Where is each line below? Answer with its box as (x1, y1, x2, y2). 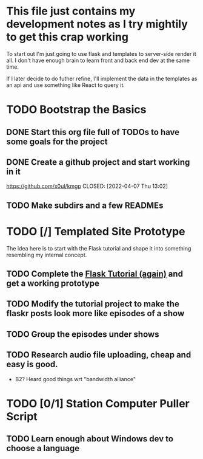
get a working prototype (6, 278, 100, 289)
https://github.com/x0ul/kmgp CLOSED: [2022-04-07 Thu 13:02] (6, 182, 168, 190)
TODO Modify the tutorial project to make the (6, 299, 180, 309)
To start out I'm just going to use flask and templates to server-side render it (6, 50, 197, 57)
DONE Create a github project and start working (6, 157, 190, 167)
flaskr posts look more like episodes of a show (6, 308, 185, 319)
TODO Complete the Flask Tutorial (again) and (6, 269, 184, 279)
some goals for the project (6, 136, 108, 147)
